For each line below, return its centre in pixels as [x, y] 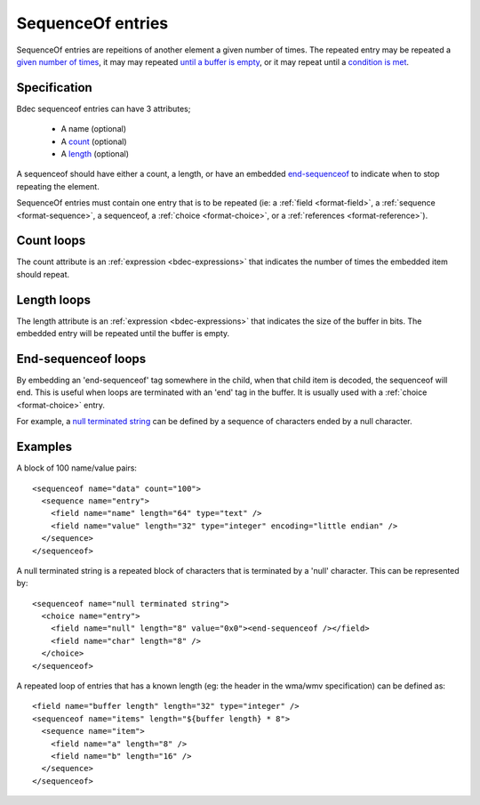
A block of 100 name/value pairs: [77, 468]
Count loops [51, 241]
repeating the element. [58, 186]
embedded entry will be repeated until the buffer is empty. [123, 334]
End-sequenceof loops [81, 359]
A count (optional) [94, 141]
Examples [44, 447]
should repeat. [43, 274]
